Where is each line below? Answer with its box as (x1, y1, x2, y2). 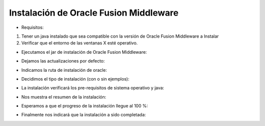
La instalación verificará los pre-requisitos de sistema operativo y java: (21, 85, 164, 91)
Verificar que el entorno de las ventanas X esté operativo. (21, 40, 138, 46)
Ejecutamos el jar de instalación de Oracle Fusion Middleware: (21, 49, 147, 55)
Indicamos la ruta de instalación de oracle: (21, 67, 107, 73)
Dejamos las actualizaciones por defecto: (21, 58, 105, 64)
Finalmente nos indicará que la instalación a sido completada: (21, 112, 146, 118)
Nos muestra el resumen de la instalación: (21, 94, 106, 100)
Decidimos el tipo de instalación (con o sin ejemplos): (21, 76, 130, 82)
